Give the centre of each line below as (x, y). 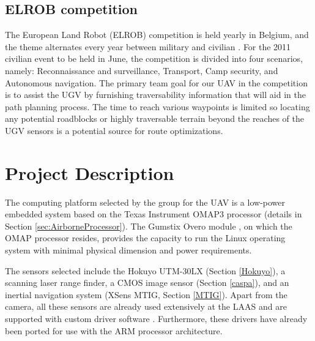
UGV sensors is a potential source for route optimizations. (114, 130)
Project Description (90, 172)
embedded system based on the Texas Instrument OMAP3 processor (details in (154, 214)
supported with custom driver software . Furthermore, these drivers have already (156, 319)
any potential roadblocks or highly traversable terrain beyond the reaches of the (154, 118)
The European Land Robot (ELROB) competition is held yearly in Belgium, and (157, 35)
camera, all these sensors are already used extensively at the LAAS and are (146, 306)
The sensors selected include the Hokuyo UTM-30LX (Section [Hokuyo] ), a (145, 270)
